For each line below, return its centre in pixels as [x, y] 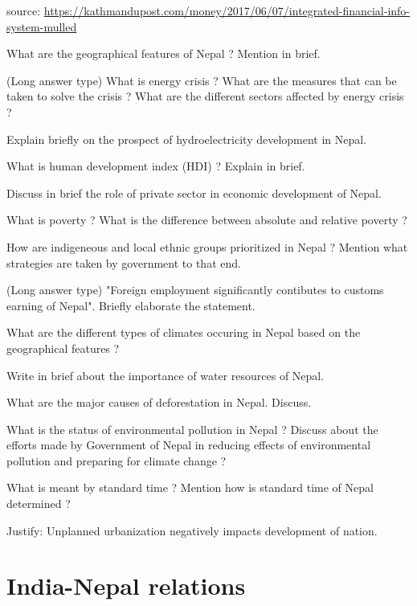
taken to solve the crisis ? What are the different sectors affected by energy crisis [205, 96]
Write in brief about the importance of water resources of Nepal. [166, 375]
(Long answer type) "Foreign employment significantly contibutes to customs [195, 290]
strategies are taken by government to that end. [124, 262]
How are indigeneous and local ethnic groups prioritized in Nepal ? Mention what [207, 246]
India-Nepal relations [126, 586]
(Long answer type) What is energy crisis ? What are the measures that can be [202, 80]
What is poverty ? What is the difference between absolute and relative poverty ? [207, 220]
